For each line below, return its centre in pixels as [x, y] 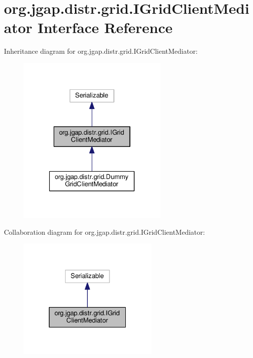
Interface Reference [105, 27]
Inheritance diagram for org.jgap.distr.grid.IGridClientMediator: [101, 51]
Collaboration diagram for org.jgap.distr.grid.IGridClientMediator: [105, 232]
